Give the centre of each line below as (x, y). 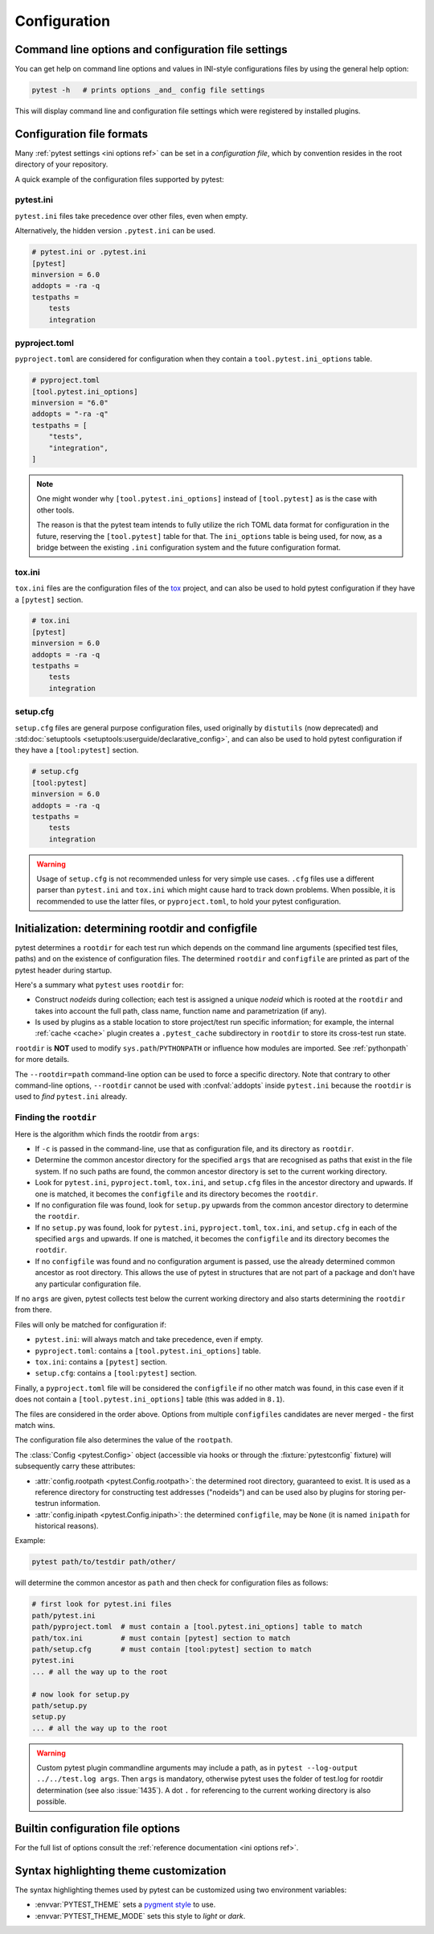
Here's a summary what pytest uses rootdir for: (99, 985)
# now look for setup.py (81, 1694)
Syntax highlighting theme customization (121, 1870)
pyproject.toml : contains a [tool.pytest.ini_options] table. (148, 1351)
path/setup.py (59, 1705)
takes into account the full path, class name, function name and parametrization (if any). (181, 1010)
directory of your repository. (61, 164)
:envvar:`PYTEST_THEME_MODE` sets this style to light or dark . (140, 1915)
